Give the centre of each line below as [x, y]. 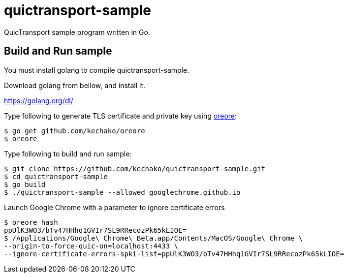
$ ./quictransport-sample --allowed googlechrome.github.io [122, 192]
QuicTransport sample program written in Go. [77, 32]
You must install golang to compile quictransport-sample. [97, 70]
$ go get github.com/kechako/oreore [75, 131]
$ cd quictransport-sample [56, 176]
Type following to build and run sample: [68, 154]
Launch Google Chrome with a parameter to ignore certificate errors [114, 207]
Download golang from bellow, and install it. [75, 85]
